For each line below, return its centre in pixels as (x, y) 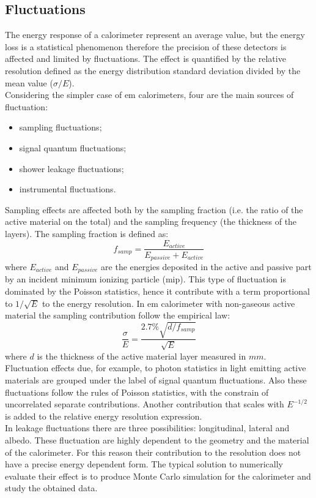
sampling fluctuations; (61, 127)
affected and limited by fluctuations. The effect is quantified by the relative (145, 58)
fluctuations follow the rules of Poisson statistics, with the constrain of (137, 392)
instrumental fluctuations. (68, 189)
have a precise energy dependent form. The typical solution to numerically (144, 464)
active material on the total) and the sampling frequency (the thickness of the (151, 221)
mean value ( (29, 82)
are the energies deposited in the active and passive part (206, 267)
